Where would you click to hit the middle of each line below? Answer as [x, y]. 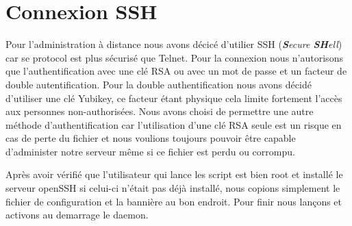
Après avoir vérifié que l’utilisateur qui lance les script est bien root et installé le [174, 174]
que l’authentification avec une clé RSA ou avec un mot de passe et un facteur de [176, 71]
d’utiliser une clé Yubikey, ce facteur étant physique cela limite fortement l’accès [174, 98]
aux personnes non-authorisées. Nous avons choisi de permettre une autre [160, 111]
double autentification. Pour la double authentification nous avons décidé [159, 84]
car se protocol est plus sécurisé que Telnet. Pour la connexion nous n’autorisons [174, 57]
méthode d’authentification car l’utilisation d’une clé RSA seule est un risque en [174, 124]
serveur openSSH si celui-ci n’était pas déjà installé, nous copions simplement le [173, 188]
